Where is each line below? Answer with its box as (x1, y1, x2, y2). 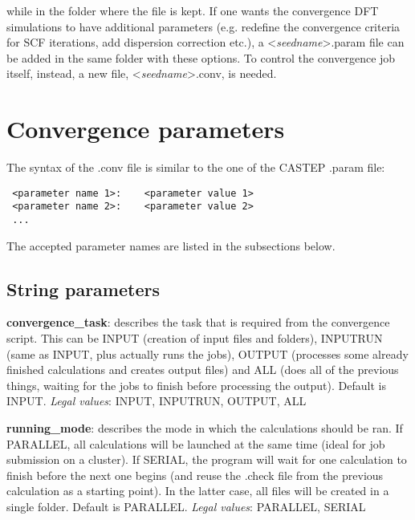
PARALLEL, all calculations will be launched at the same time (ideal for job (6, 435, 385, 452)
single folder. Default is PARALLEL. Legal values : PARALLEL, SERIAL (6, 498, 366, 514)
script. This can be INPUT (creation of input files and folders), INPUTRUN (6, 330, 383, 347)
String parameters (6, 276, 160, 301)
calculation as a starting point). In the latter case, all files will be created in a (6, 482, 389, 499)
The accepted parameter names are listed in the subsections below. (6, 237, 336, 254)
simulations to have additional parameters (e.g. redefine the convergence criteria (6, 18, 401, 35)
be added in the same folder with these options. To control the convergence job (6, 49, 396, 66)
